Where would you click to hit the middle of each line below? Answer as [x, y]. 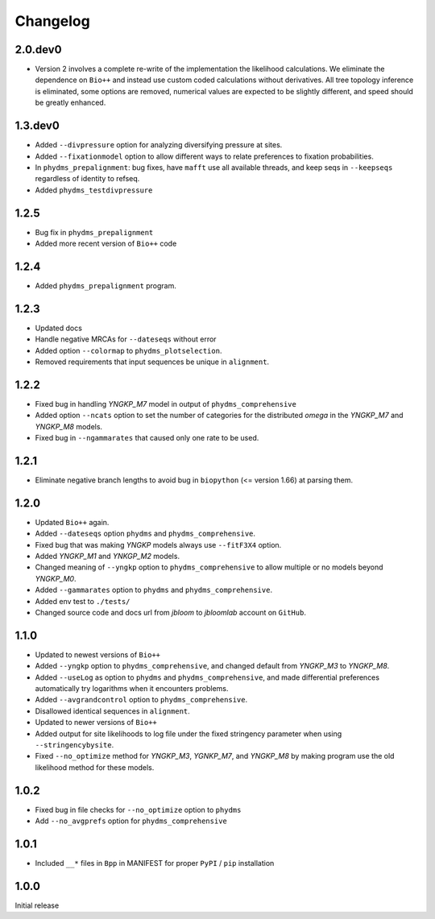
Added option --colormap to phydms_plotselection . [128, 350]
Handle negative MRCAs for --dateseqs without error [126, 339]
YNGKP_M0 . [56, 578]
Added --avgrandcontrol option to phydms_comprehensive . [141, 700]
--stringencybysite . [75, 745]
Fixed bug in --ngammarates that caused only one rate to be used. [147, 438]
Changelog [52, 21]
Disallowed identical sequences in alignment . [113, 711]
